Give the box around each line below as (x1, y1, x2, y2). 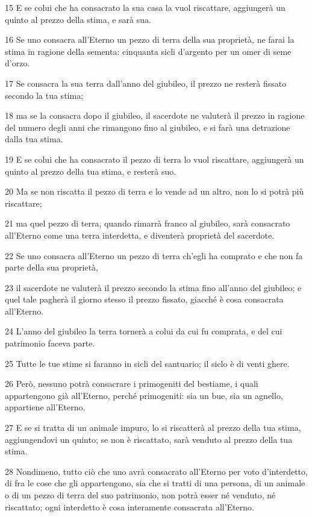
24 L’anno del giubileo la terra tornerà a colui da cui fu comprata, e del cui (5, 325, 282, 337)
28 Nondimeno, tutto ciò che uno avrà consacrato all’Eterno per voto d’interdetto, (5, 465, 308, 477)
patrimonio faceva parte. (5, 337, 95, 349)
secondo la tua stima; (5, 89, 84, 101)
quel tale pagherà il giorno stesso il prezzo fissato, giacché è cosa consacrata (5, 293, 284, 305)
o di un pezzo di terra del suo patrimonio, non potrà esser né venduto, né (5, 489, 276, 501)
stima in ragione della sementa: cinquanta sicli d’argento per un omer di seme (5, 45, 292, 57)
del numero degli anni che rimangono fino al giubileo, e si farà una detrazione (5, 121, 290, 133)
